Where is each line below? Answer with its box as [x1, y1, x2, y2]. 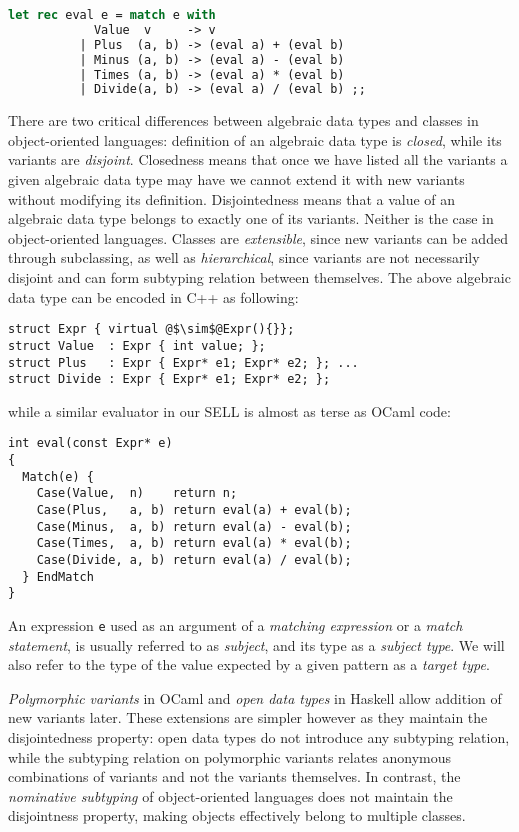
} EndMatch [22, 569, 94, 584]
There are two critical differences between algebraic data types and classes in [8, 110, 479, 131]
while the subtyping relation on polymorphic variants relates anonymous [8, 746, 452, 767]
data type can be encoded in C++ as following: [8, 286, 299, 307]
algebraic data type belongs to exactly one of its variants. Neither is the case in [8, 208, 494, 229]
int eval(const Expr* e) [8, 436, 173, 451]
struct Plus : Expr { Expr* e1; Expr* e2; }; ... [8, 355, 359, 370]
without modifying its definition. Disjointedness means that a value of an [8, 188, 456, 209]
